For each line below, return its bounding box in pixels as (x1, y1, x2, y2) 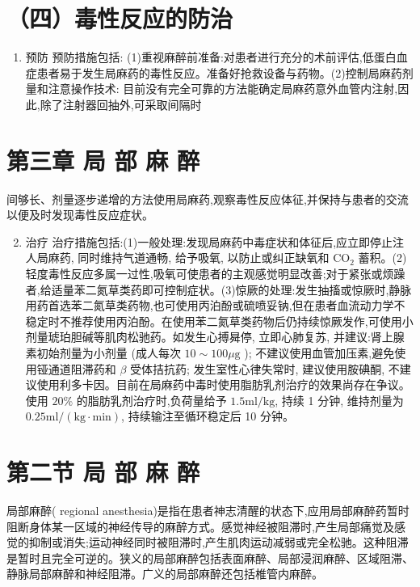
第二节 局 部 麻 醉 (6, 455, 199, 488)
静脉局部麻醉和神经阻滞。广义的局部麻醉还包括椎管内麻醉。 (6, 565, 323, 582)
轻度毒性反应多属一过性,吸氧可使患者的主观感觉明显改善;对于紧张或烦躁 (25, 265, 405, 281)
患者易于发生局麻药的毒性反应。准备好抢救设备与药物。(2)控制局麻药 (36, 64, 402, 81)
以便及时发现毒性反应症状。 (6, 206, 153, 223)
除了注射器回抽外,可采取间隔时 (40, 95, 202, 112)
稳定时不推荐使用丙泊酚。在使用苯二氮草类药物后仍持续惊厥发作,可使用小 (25, 312, 414, 329)
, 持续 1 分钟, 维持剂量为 (275, 391, 404, 408)
